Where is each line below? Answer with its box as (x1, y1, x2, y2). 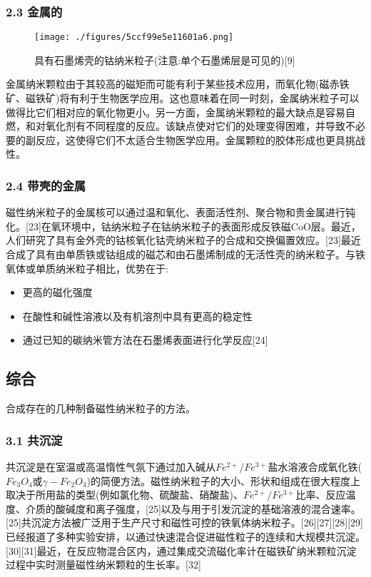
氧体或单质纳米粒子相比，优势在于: (6, 260, 168, 275)
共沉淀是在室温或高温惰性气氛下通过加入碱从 (6, 459, 215, 474)
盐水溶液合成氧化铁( (268, 459, 362, 474)
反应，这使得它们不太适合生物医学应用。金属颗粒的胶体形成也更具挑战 (35, 132, 365, 147)
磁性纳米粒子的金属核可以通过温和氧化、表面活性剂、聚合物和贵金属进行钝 (6, 205, 355, 220)
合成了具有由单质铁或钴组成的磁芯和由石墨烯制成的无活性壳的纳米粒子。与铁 (6, 247, 365, 262)
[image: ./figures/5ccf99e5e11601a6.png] (34, 32, 234, 43)
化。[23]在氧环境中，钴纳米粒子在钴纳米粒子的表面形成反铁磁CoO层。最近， (6, 218, 361, 233)
